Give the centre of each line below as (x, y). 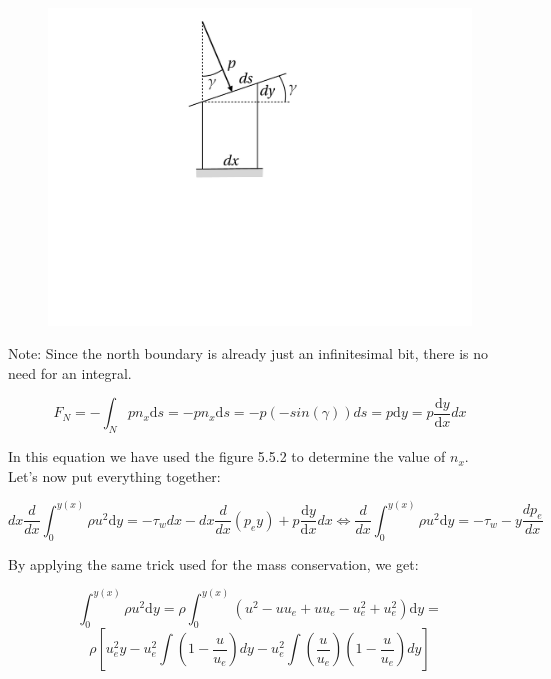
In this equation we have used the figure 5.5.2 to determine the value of (227, 456)
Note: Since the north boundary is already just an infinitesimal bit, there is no (248, 353)
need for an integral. (70, 372)
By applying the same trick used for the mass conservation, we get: (213, 563)
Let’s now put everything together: (114, 475)
